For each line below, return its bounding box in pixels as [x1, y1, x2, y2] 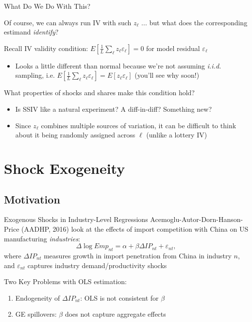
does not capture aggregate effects [65, 309, 166, 319]
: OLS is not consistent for [80, 292, 159, 303]
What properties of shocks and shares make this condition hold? [4, 87, 195, 98]
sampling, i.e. [15, 70, 55, 80]
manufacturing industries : [4, 233, 80, 243]
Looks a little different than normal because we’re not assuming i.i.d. [15, 60, 221, 70]
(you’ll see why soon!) [134, 70, 200, 80]
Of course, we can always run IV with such [4, 17, 132, 27]
